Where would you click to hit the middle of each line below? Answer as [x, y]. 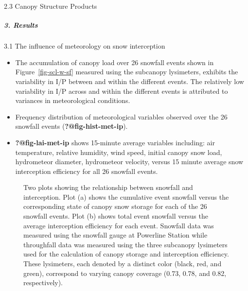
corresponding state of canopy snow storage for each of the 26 [115, 206]
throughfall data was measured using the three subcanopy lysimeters [125, 244]
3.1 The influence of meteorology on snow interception [85, 46]
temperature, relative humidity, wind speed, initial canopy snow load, [119, 152]
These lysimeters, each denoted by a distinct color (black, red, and [123, 264]
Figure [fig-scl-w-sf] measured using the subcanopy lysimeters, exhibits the [127, 72]
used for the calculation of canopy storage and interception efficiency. [126, 254]
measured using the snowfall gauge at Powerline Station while [115, 235]
